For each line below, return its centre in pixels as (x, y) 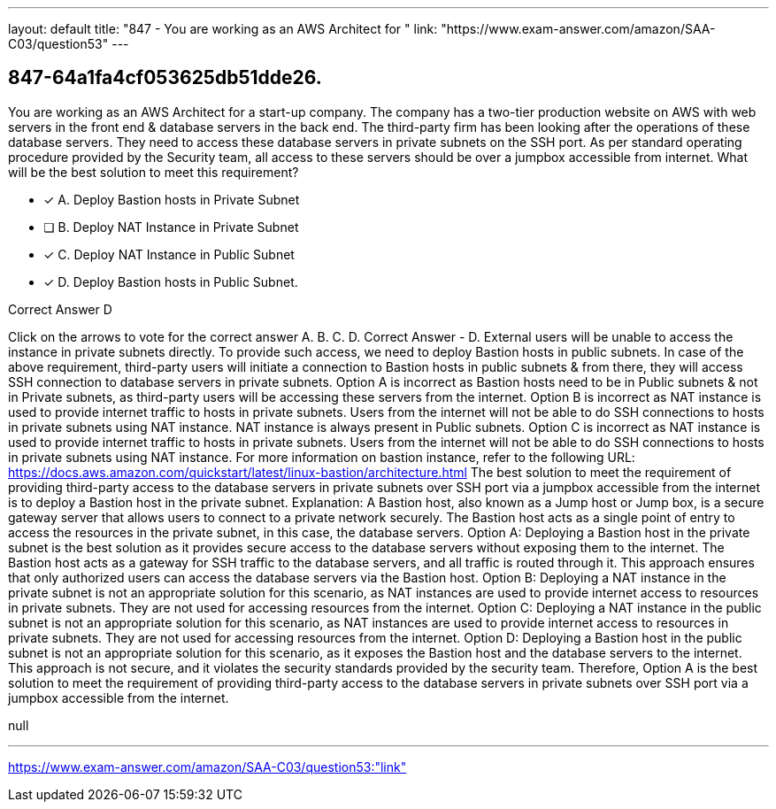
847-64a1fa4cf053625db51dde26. (165, 78)
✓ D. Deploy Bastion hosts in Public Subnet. (171, 281)
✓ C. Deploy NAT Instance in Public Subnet (169, 254)
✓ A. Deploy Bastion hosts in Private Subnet (172, 199)
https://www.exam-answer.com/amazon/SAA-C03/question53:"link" (207, 767)
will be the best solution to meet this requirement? (154, 172)
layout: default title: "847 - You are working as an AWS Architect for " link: (223, 29)
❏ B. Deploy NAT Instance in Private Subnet (171, 227)
